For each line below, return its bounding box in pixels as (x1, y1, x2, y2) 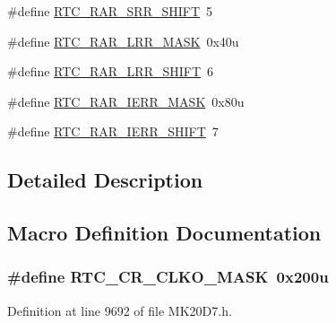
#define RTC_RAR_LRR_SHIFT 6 (7, 62, 214, 81)
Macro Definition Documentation (7, 219, 322, 247)
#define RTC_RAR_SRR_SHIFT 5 (7, 2, 213, 20)
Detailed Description (7, 166, 203, 194)
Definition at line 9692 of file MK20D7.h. (7, 301, 232, 319)
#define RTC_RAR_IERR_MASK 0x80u (7, 92, 245, 110)
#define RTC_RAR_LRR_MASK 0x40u (7, 31, 239, 50)
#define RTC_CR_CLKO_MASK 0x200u (7, 266, 329, 288)
